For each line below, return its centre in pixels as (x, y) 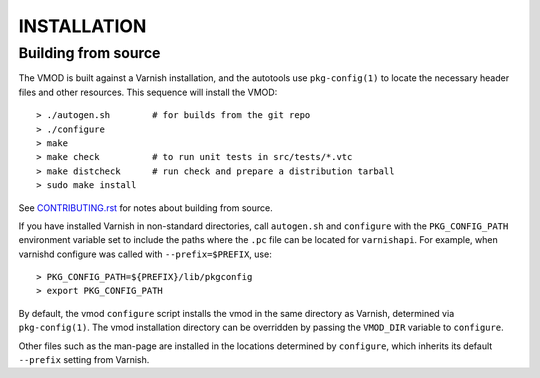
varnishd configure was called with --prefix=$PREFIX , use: (145, 254)
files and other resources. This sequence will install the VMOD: (148, 92)
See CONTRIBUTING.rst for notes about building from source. (146, 207)
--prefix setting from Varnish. (84, 360)
